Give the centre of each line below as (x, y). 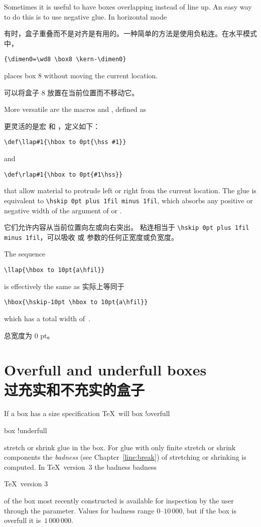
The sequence (25, 254)
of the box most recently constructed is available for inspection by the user (119, 501)
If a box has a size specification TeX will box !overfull (87, 413)
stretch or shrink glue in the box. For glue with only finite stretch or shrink (120, 447)
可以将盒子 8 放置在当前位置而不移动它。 (72, 92)
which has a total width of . (47, 318)
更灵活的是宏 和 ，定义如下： (52, 126)
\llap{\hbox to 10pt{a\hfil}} (54, 270)
